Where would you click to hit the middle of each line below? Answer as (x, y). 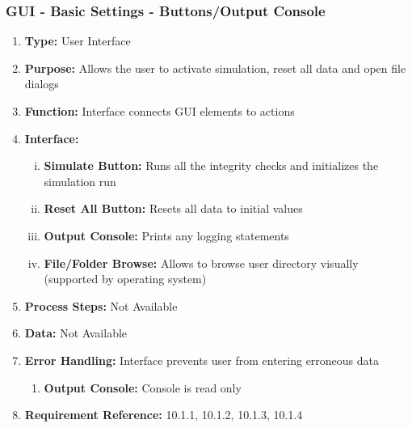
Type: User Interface (78, 41)
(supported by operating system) (125, 279)
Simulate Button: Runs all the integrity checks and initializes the (211, 165)
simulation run (80, 181)
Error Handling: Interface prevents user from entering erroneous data (202, 360)
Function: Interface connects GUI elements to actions (160, 111)
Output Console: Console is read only (143, 387)
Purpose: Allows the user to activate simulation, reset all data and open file (215, 68)
